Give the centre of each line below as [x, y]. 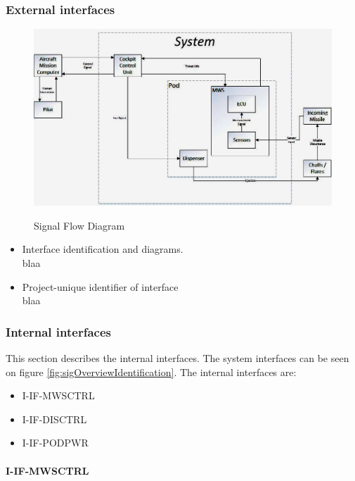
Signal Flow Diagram [79, 225]
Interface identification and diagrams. [103, 249]
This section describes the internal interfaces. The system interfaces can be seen [177, 357]
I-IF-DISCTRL [54, 419]
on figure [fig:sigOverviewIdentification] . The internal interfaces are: [151, 371]
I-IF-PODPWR [55, 443]
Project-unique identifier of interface [100, 286]
